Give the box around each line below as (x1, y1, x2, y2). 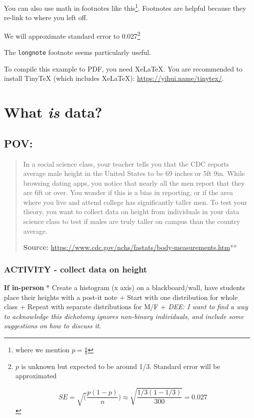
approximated (15, 370, 57, 381)
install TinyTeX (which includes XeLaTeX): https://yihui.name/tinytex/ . (4, 73, 224, 83)
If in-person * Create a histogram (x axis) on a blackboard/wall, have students (4, 282, 245, 293)
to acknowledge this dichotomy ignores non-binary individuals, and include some (4, 311, 244, 321)
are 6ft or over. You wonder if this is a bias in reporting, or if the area (23, 187, 233, 197)
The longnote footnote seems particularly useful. (4, 47, 151, 57)
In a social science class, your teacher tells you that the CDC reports (23, 158, 229, 169)
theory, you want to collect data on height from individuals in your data (23, 206, 239, 217)
